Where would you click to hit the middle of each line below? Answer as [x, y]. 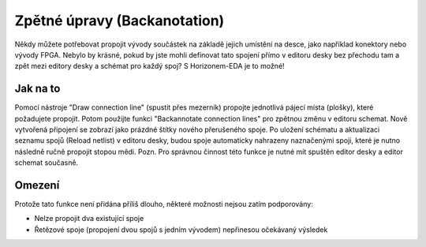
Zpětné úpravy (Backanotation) [120, 21]
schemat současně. [47, 163]
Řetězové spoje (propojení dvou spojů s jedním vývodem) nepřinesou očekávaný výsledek [181, 230]
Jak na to [37, 89]
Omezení [37, 185]
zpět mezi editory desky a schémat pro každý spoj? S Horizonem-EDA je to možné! [149, 66]
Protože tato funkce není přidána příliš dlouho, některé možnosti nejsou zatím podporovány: [164, 204]
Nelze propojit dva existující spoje [89, 219]
